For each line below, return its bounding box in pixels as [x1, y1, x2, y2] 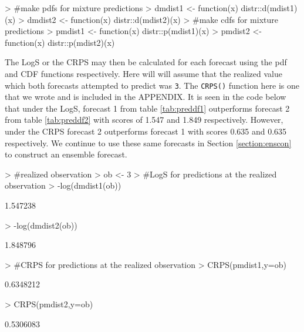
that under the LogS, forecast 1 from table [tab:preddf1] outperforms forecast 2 [5, 102, 290, 114]
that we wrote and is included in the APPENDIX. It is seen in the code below [5, 90, 286, 103]
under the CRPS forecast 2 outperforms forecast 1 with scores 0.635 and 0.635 [5, 125, 287, 137]
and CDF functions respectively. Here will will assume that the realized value [5, 67, 282, 79]
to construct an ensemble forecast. [5, 148, 127, 160]
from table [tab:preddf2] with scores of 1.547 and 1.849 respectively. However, [5, 113, 283, 126]
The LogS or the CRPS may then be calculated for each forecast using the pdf [5, 56, 287, 68]
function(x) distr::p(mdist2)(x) [5, 36, 115, 48]
